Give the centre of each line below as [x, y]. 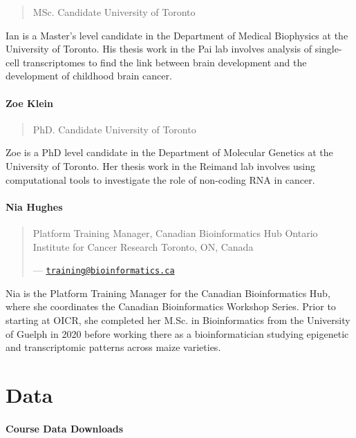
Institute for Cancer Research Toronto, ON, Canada [143, 246]
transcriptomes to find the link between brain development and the [165, 62]
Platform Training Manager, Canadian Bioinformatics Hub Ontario [175, 232]
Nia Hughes [34, 206]
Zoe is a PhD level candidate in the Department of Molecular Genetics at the [169, 152]
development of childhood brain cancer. [89, 76]
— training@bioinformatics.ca [104, 270]
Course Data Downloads [65, 428]
